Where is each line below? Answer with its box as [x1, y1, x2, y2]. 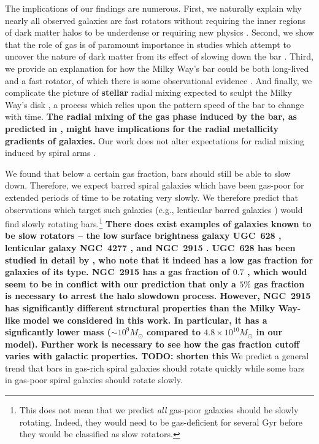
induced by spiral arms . [5, 146, 96, 159]
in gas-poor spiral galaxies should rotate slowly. [5, 373, 183, 386]
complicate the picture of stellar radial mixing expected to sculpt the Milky [5, 86, 292, 99]
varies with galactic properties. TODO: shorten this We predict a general [5, 349, 309, 362]
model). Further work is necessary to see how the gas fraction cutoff [5, 337, 300, 350]
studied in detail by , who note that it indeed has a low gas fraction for [5, 253, 313, 266]
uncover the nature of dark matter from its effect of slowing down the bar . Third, [5, 50, 313, 63]
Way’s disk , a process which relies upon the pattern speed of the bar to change [5, 98, 304, 111]
